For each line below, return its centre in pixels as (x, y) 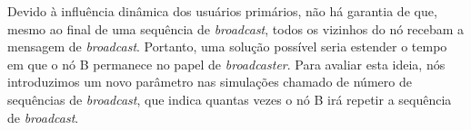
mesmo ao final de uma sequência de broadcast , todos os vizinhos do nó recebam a (236, 28)
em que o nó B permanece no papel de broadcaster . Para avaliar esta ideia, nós (226, 64)
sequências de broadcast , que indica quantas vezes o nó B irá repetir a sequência (230, 99)
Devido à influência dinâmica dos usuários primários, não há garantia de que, (222, 11)
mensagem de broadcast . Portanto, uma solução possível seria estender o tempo (227, 46)
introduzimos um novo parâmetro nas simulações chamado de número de (210, 82)
